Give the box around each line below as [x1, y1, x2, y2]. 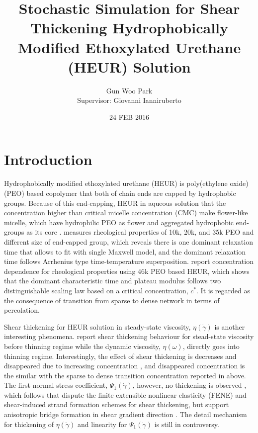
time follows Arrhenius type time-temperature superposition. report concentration [4, 256, 254, 266]
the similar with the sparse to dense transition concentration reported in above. [4, 370, 246, 380]
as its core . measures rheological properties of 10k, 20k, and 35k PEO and [26, 227, 254, 237]
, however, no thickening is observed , [132, 380, 247, 390]
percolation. [4, 305, 40, 315]
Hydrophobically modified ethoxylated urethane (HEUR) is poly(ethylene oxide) [4, 178, 249, 188]
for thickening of [4, 419, 54, 429]
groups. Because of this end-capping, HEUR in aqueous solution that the [4, 197, 226, 208]
